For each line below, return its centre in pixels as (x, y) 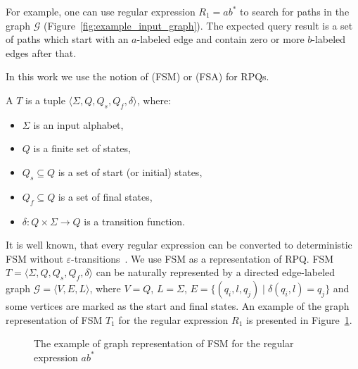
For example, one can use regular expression (101, 11)
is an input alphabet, (78, 124)
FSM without (34, 258)
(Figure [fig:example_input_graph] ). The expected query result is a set (198, 25)
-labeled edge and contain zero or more (220, 39)
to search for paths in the (295, 11)
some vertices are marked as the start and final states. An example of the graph (178, 306)
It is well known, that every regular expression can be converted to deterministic (179, 245)
